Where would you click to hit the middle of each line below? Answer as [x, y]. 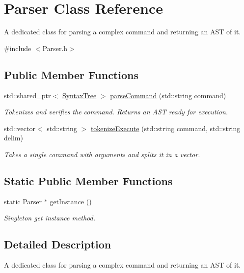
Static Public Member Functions [88, 180]
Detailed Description [58, 244]
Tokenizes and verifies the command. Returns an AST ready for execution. [116, 112]
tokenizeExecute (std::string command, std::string [165, 128]
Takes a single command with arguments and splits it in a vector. [102, 154]
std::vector [20, 128]
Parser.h [55, 48]
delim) [14, 138]
